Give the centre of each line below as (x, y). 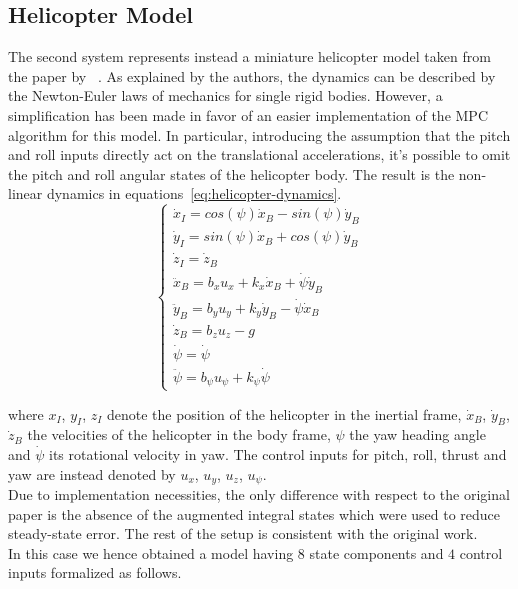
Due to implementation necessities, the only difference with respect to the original (259, 494)
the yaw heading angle (417, 434)
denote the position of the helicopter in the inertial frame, (284, 413)
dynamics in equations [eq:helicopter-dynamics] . (194, 193)
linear (25, 193)
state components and (376, 552)
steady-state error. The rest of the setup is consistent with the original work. (243, 533)
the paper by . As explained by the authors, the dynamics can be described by (252, 75)
